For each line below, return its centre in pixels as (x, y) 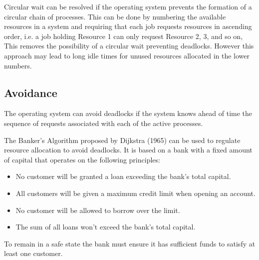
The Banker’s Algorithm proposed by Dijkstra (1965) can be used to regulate (122, 140)
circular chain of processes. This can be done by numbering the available (115, 16)
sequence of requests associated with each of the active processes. (104, 123)
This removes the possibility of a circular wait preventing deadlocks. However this (129, 46)
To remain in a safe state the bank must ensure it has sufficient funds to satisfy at (130, 243)
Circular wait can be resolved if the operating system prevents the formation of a (128, 6)
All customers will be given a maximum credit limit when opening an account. (135, 193)
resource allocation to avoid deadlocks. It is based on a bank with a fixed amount (128, 150)
